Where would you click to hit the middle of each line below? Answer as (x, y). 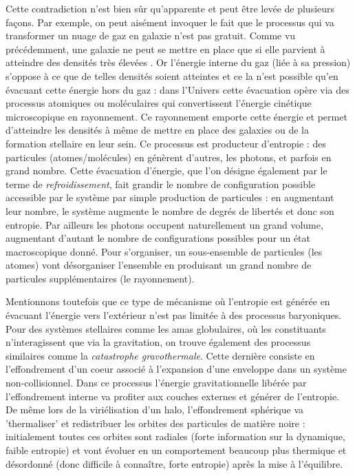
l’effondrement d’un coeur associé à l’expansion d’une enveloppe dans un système (176, 369)
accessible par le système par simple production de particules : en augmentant (170, 197)
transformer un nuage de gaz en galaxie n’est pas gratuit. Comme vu (151, 35)
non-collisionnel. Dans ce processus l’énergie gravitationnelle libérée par (156, 383)
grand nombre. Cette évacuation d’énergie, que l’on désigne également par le (166, 170)
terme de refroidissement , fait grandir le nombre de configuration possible (161, 184)
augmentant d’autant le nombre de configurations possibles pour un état (158, 238)
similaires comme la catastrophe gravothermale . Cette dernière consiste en (160, 355)
